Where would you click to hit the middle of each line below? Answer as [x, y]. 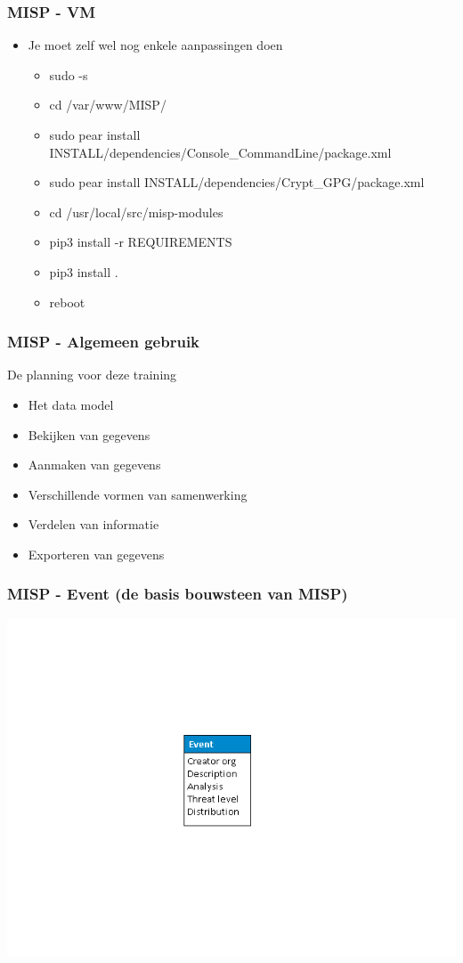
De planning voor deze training [92, 375]
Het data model [71, 404]
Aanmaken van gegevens [94, 465]
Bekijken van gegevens [89, 434]
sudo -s [69, 74]
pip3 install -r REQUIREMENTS [141, 242]
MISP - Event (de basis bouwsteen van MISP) [178, 594]
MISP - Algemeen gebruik [104, 342]
